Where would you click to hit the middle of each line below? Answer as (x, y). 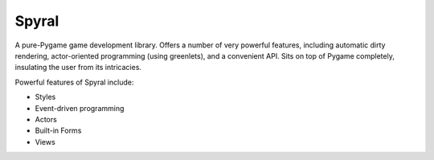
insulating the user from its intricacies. (78, 68)
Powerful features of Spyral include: (74, 82)
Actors (46, 119)
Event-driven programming (80, 108)
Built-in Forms (58, 131)
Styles (45, 97)
